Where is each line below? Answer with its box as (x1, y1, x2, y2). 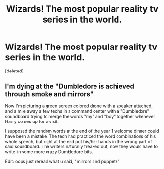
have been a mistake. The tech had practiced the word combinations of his (5, 133, 156, 139)
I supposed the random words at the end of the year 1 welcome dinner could (5, 128, 159, 134)
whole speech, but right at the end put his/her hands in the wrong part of (5, 138, 152, 144)
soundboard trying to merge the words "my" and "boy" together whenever (5, 113, 155, 119)
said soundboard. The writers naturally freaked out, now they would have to (5, 144, 158, 149)
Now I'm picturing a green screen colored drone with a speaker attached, (5, 103, 153, 109)
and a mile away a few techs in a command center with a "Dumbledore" (5, 108, 149, 114)
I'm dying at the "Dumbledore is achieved (5, 82, 135, 91)
